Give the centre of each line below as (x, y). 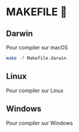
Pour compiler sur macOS (37, 47)
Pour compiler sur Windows (39, 123)
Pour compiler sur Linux (35, 91)
